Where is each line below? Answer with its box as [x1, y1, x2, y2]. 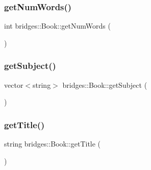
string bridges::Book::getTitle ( [4, 138, 101, 149]
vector [4, 79, 23, 90]
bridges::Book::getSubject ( [62, 79, 147, 90]
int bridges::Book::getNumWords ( [4, 20, 111, 31]
